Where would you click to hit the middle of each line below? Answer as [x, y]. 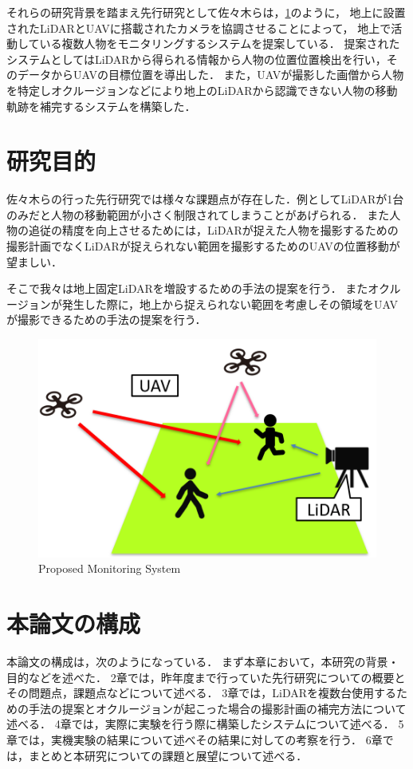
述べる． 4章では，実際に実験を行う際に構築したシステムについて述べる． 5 [205, 724]
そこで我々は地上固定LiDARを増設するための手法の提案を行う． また [187, 288]
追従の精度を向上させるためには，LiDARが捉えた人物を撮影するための [213, 230]
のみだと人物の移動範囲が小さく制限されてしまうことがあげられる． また [198, 214]
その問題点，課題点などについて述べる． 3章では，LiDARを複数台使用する [201, 693]
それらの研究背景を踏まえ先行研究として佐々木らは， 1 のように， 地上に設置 [206, 12]
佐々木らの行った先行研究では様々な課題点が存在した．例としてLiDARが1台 [205, 199]
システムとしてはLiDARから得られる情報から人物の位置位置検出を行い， [197, 59]
